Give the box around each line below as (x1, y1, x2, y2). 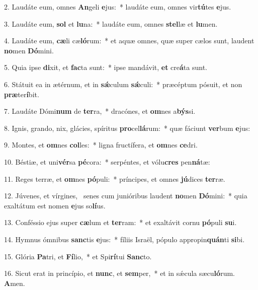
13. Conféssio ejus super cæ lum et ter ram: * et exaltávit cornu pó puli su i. (4, 217, 237, 228)
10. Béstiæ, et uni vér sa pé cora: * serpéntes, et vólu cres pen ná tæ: (4, 156, 210, 167)
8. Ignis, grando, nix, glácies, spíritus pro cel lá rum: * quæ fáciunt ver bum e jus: (4, 122, 250, 133)
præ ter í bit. (4, 89, 39, 99)
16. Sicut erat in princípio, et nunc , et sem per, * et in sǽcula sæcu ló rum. (4, 268, 235, 278)
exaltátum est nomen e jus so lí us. (4, 200, 106, 210)
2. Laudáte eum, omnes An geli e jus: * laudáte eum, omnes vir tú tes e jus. (4, 2, 231, 12)
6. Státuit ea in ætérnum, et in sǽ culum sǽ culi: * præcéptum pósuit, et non (4, 79, 242, 89)
